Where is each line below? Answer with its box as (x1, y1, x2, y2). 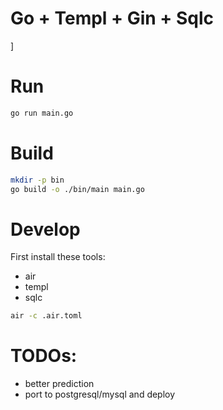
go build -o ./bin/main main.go (10, 184, 145, 194)
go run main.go (10, 108, 74, 118)
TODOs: (10, 345, 78, 367)
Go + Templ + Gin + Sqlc (10, 7, 215, 30)
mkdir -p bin (10, 175, 65, 185)
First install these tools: (10, 251, 106, 263)
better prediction (24, 378, 95, 390)
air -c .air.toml (10, 311, 83, 321)
